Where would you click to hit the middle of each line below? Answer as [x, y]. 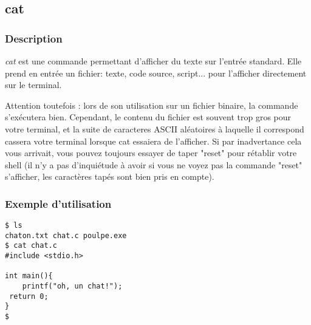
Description [34, 38]
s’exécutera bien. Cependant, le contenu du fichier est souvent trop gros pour [148, 117]
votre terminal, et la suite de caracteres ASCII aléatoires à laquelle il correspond [155, 128]
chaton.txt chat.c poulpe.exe [66, 235]
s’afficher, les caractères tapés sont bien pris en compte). [110, 176]
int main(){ [29, 276]
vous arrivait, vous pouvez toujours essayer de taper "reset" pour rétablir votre [151, 153]
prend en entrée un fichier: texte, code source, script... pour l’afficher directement [156, 73]
